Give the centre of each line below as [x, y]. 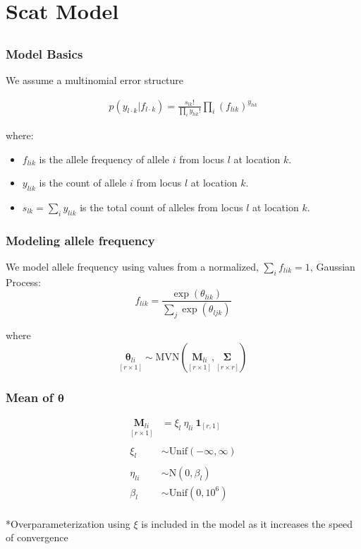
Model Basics [44, 53]
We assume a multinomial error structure [95, 80]
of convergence [37, 537]
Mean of [30, 397]
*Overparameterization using [68, 523]
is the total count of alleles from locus [161, 207]
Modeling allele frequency [80, 240]
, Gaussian [332, 266]
